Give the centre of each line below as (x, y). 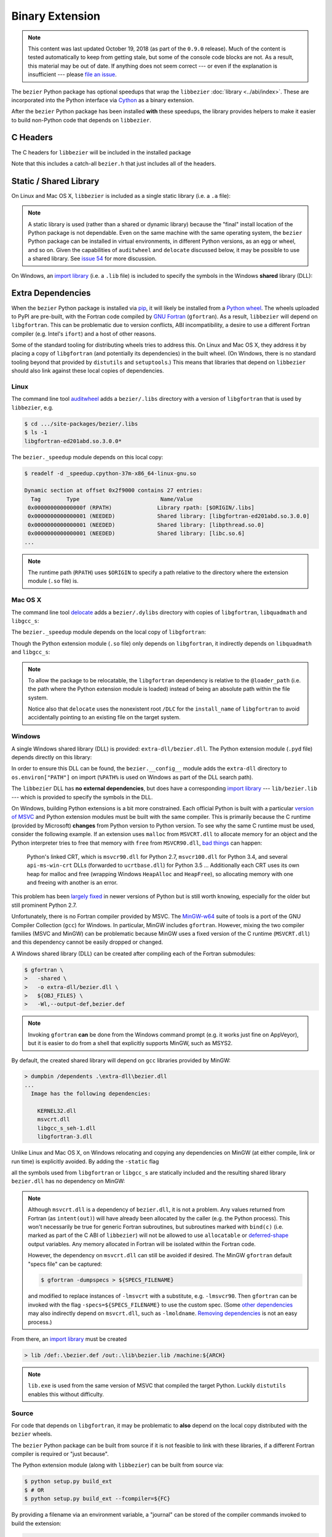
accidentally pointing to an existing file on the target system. (104, 717)
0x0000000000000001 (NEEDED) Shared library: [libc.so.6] (136, 534)
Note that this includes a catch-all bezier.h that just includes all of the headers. (114, 164)
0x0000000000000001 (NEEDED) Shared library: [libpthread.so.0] (146, 525)
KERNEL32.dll (57, 1111)
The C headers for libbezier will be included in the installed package (101, 152)
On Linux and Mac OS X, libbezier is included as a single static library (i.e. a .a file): (121, 196)
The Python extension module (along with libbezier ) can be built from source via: (117, 1465)
